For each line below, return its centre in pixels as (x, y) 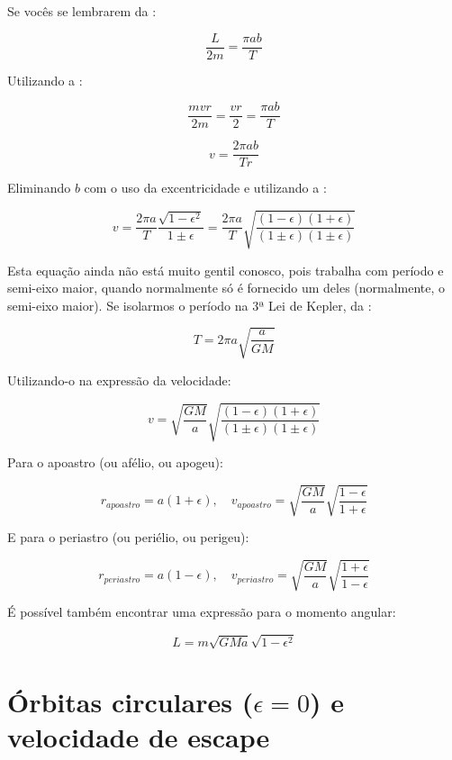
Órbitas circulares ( (131, 701)
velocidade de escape (139, 736)
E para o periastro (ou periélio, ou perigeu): (128, 537)
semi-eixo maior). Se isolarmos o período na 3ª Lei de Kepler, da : (190, 305)
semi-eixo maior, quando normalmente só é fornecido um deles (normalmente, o (226, 288)
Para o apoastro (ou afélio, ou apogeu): (115, 461)
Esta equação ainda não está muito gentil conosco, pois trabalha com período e (226, 270)
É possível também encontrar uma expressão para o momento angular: (202, 612)
